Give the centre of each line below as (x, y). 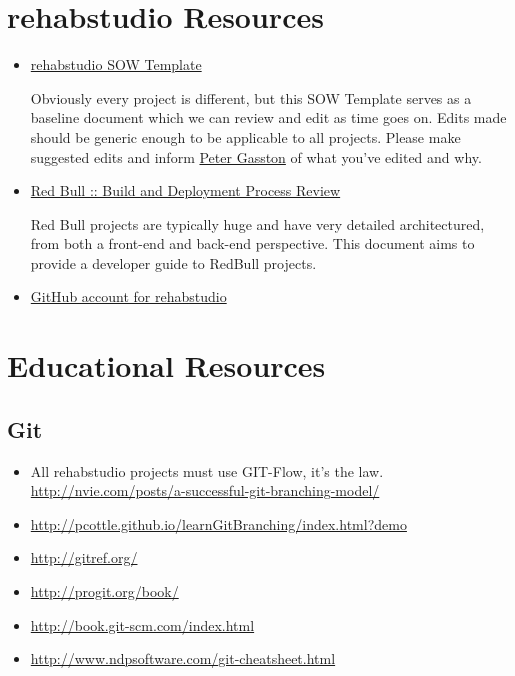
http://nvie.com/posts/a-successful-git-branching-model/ (205, 490)
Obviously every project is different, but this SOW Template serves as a (251, 97)
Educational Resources (166, 365)
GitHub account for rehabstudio (128, 296)
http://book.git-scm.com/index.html (142, 624)
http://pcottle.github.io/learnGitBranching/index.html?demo (218, 523)
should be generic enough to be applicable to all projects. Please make (245, 136)
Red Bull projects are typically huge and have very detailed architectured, (257, 223)
